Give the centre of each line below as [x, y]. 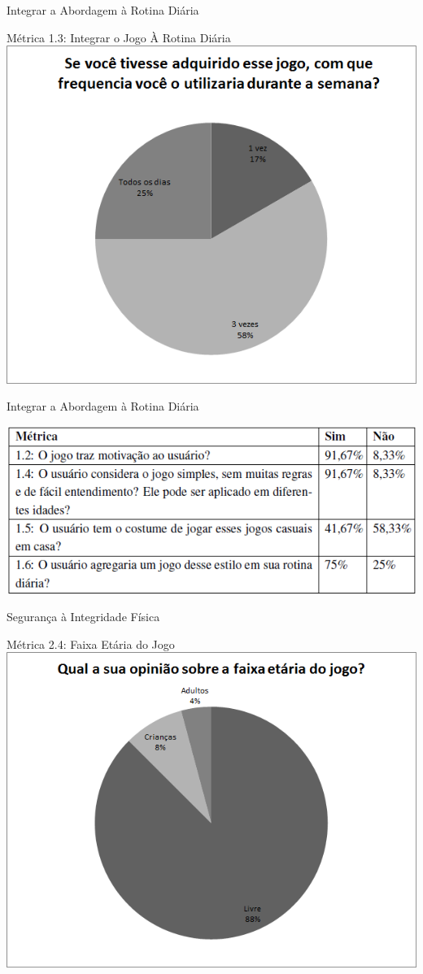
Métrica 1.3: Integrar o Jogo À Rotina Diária [119, 37]
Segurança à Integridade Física [83, 616]
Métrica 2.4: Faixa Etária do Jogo [91, 644]
